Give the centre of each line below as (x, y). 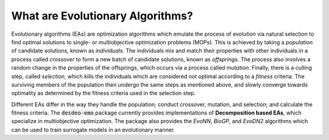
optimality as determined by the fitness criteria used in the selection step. (104, 93)
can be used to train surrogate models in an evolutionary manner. (93, 130)
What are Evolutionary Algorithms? (102, 16)
